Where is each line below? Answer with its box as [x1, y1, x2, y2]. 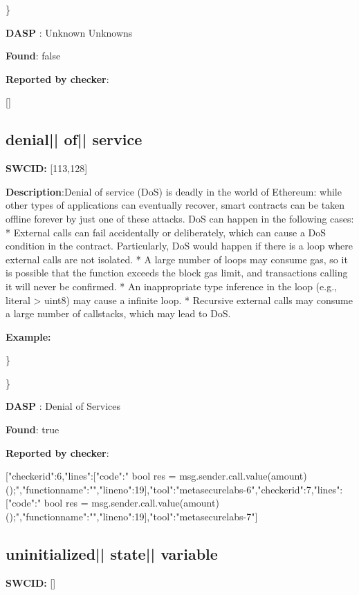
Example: [6, 329, 51, 343]
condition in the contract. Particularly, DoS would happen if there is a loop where [6, 238, 353, 253]
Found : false [6, 48, 61, 63]
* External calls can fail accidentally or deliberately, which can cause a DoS [6, 225, 326, 239]
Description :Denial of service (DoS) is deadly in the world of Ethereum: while [6, 184, 342, 198]
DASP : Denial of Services [6, 399, 121, 413]
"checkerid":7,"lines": [257, 482, 343, 496]
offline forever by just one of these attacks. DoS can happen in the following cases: [6, 211, 354, 225]
